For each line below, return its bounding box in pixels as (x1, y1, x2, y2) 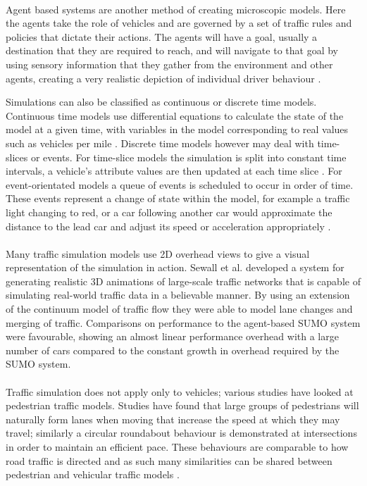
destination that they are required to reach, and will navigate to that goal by (6, 43, 338, 58)
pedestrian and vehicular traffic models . (6, 467, 180, 482)
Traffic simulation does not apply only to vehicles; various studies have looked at (6, 384, 354, 399)
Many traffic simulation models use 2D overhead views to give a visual (6, 246, 310, 261)
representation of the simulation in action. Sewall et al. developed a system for (6, 260, 344, 275)
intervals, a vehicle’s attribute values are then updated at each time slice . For (6, 163, 342, 178)
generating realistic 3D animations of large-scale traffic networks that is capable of (6, 273, 361, 288)
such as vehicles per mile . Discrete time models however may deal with (6, 135, 314, 150)
